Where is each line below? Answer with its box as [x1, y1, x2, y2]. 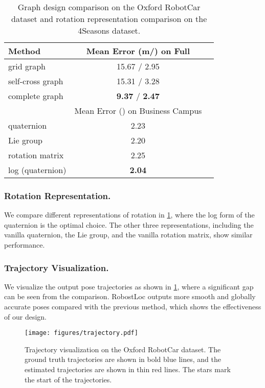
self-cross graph [8, 75, 63, 87]
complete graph [8, 90, 63, 102]
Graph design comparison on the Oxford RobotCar [17, 1, 201, 13]
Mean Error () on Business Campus [74, 105, 202, 116]
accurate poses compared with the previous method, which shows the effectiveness [4, 301, 261, 311]
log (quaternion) [8, 164, 67, 176]
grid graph [8, 60, 46, 72]
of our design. [4, 311, 47, 322]
